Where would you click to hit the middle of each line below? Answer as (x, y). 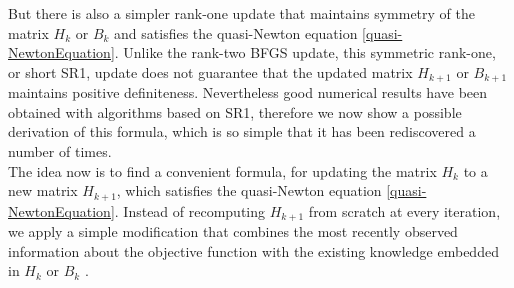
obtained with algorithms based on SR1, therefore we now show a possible (235, 111)
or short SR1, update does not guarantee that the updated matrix (210, 71)
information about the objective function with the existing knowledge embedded (253, 250)
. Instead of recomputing (190, 210)
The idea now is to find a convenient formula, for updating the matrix (222, 170)
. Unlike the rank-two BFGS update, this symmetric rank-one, (305, 52)
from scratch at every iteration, (404, 210)
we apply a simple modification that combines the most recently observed (233, 231)
